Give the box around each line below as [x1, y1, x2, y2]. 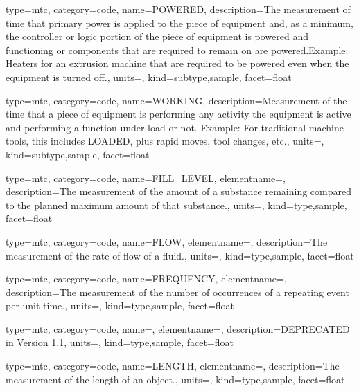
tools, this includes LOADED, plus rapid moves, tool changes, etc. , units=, [6, 134, 324, 148]
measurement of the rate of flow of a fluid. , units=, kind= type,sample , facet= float [6, 248, 354, 262]
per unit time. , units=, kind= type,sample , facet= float [6, 298, 235, 313]
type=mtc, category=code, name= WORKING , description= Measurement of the [6, 93, 347, 107]
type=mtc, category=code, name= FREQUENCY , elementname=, [6, 271, 287, 286]
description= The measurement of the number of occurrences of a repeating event [6, 284, 349, 299]
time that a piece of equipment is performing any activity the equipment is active [6, 107, 351, 121]
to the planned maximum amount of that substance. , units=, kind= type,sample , [6, 197, 347, 212]
